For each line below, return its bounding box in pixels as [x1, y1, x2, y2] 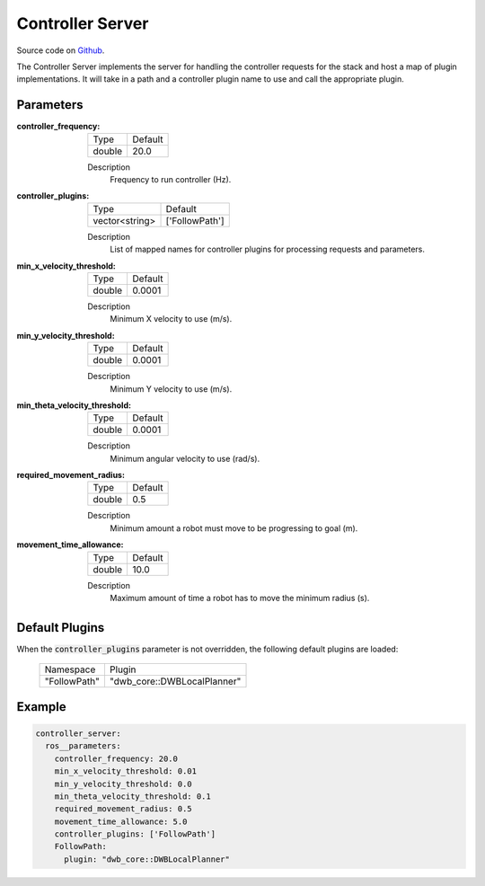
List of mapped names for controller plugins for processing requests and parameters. [110, 244, 426, 255]
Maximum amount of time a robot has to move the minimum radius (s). [110, 593, 370, 604]
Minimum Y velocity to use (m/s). [110, 383, 233, 394]
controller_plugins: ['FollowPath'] [54, 829, 216, 839]
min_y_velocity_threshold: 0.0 [54, 778, 192, 789]
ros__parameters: [45, 741, 121, 751]
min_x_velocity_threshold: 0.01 [54, 766, 198, 776]
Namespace [44, 663, 96, 676]
